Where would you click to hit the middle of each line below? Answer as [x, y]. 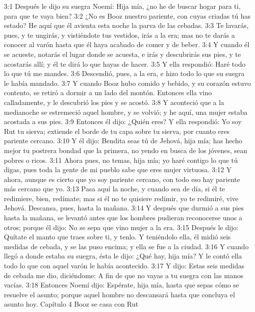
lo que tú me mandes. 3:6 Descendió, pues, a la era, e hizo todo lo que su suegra [124, 73]
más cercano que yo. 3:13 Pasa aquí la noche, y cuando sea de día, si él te [115, 189]
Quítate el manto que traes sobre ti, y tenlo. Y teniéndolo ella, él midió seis [117, 237]
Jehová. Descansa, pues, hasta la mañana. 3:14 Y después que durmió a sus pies [124, 208]
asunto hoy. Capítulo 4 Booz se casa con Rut [71, 304]
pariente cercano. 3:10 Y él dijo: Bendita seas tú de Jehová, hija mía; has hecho [123, 141]
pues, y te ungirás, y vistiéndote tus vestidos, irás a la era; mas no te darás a [119, 35]
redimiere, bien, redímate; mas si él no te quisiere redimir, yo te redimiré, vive [121, 198]
